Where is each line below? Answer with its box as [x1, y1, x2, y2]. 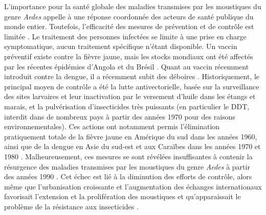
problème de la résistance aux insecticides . [4, 201, 139, 211]
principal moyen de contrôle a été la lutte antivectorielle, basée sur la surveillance [4, 81, 259, 91]
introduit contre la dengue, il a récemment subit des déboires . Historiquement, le [4, 71, 260, 82]
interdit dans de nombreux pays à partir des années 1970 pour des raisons [4, 111, 235, 122]
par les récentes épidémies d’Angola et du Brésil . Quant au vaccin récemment [4, 61, 249, 71]
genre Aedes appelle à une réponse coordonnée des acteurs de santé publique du [4, 11, 254, 21]
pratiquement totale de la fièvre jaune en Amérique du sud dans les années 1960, [4, 131, 257, 141]
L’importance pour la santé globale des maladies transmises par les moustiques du [4, 1, 261, 11]
